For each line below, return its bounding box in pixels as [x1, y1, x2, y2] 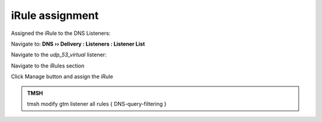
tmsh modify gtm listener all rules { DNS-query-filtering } [27, 100, 167, 107]
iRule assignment [11, 9, 99, 22]
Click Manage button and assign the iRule [11, 73, 113, 80]
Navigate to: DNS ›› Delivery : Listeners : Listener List [11, 40, 145, 47]
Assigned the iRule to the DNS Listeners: [11, 30, 111, 37]
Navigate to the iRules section [11, 62, 85, 69]
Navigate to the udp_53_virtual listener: [11, 51, 107, 59]
